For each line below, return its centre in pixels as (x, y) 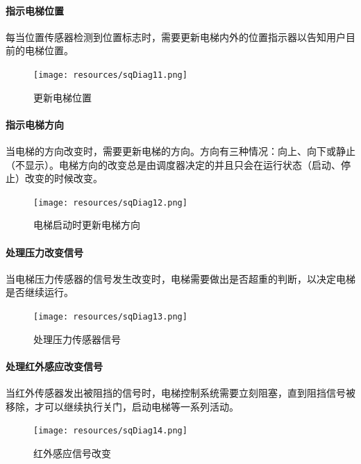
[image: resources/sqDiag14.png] (110, 431)
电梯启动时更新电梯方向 (87, 225)
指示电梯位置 (35, 10)
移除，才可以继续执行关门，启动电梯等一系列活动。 (122, 406)
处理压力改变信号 (44, 252)
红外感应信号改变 (72, 453)
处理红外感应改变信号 (54, 366)
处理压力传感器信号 (77, 339)
